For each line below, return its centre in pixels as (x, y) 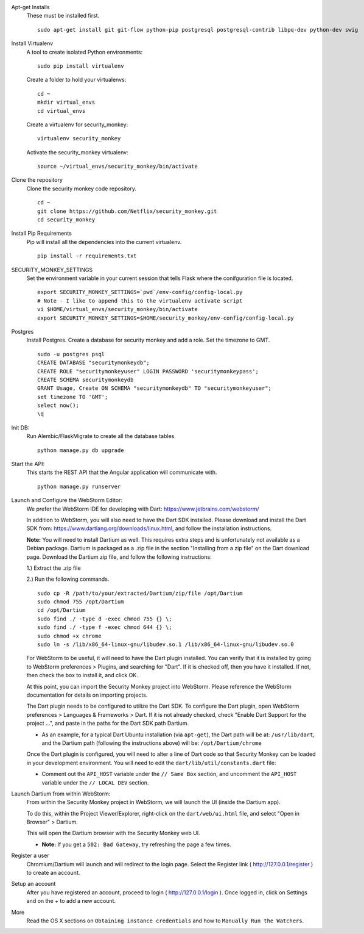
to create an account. (53, 873)
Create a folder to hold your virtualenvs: (76, 80)
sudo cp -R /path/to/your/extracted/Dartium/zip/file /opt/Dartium (140, 593)
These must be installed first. (63, 16)
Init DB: (20, 428)
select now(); (58, 405)
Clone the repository (37, 180)
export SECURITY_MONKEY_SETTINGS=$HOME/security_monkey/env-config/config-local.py (166, 318)
